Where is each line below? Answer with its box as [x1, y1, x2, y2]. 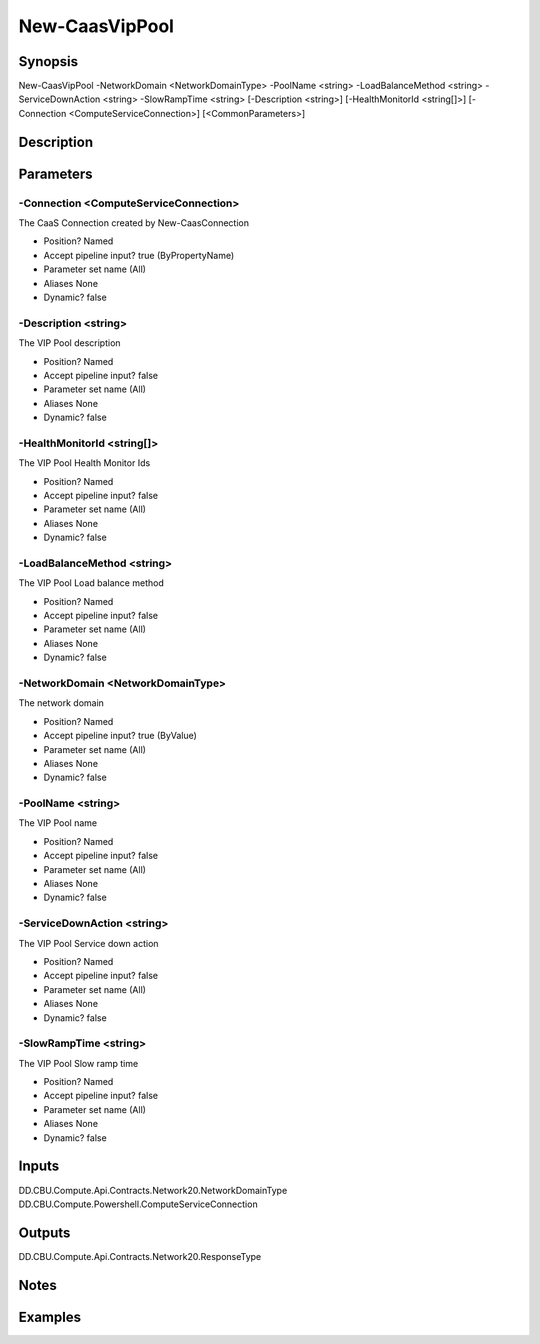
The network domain [18, 697, 105, 709]
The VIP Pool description [18, 337, 121, 349]
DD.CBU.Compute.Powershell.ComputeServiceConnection [18, 1198, 259, 1210]
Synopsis [18, 53, 79, 70]
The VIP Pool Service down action [18, 937, 159, 949]
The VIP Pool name [18, 817, 98, 829]
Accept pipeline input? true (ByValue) [43, 730, 197, 742]
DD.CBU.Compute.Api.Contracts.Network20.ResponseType [18, 1250, 262, 1262]
